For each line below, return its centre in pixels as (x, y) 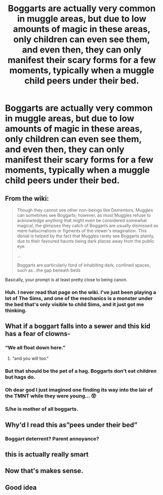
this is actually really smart (47, 454)
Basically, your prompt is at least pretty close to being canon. (66, 280)
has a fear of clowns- (38, 334)
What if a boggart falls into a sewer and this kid (78, 326)
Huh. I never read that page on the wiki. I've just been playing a (81, 292)
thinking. (16, 310)
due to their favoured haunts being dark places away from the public (86, 241)
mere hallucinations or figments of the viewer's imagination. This (82, 231)
